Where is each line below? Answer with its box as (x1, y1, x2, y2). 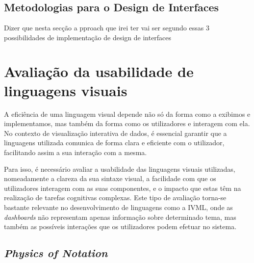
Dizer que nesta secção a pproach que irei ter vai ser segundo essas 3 (4, 23, 209, 33)
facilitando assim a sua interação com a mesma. (4, 147, 147, 158)
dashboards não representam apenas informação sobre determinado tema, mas (4, 211, 236, 222)
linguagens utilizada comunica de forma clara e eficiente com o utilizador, (4, 137, 225, 148)
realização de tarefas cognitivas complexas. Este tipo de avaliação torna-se (4, 192, 227, 203)
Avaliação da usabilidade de (4, 61, 194, 81)
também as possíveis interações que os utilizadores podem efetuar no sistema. (4, 221, 237, 232)
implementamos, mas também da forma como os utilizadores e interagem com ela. (4, 118, 250, 129)
